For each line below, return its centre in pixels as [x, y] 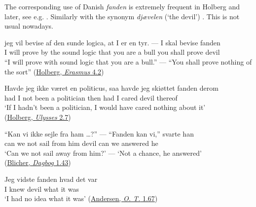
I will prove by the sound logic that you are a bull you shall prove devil [112, 52]
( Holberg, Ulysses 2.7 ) [38, 117]
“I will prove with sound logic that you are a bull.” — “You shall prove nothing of [128, 61]
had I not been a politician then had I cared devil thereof [91, 97]
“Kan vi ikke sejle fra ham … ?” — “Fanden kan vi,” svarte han [99, 133]
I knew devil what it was [42, 189]
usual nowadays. [29, 26]
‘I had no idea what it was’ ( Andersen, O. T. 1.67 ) [81, 198]
